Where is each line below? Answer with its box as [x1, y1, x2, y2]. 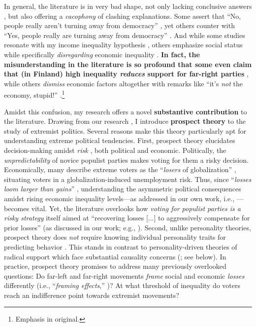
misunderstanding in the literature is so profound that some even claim [4, 59, 252, 69]
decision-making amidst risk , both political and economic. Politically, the [4, 145, 226, 155]
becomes [4, 203, 30, 213]
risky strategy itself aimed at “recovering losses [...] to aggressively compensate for [4, 213, 250, 223]
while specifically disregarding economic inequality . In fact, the [4, 49, 200, 59]
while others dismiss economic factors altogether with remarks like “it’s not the [4, 78, 243, 88]
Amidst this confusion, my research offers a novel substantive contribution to [4, 106, 247, 116]
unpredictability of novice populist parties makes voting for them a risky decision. [4, 154, 249, 165]
